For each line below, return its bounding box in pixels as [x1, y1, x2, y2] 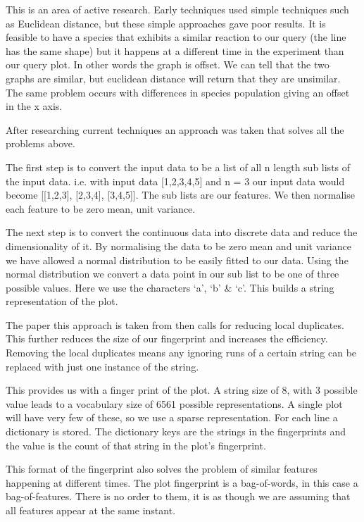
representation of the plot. [6, 294, 118, 309]
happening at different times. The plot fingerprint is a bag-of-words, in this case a [6, 475, 358, 490]
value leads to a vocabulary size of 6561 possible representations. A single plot [6, 396, 343, 411]
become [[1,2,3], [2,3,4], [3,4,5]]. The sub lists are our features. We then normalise [6, 187, 355, 202]
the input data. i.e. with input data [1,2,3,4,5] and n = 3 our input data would [6, 173, 345, 188]
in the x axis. [6, 99, 63, 113]
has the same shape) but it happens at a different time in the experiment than [6, 43, 344, 58]
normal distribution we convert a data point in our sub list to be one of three [6, 266, 339, 281]
